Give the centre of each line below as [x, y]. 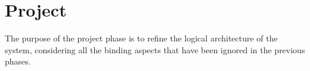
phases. [18, 61]
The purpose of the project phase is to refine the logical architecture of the [141, 38]
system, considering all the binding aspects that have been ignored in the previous [155, 49]
